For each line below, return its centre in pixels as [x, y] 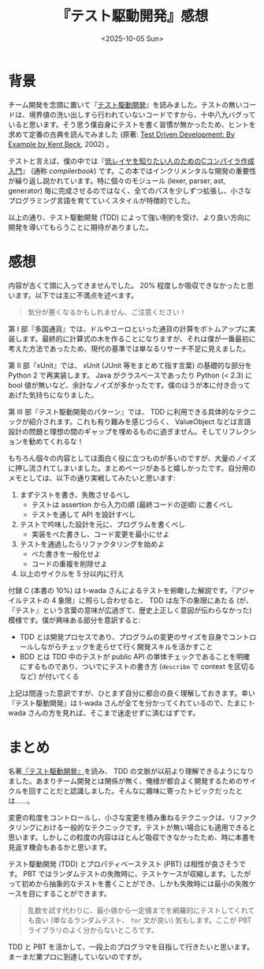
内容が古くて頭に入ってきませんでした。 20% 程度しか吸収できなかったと [128, 285]
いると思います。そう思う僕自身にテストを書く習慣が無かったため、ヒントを [132, 124]
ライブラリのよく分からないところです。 [93, 930]
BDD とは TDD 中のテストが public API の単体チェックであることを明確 [135, 656]
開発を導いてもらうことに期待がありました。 [80, 227]
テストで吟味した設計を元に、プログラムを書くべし [102, 524]
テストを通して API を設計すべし [84, 514]
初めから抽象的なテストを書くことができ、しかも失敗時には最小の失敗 [136, 883]
